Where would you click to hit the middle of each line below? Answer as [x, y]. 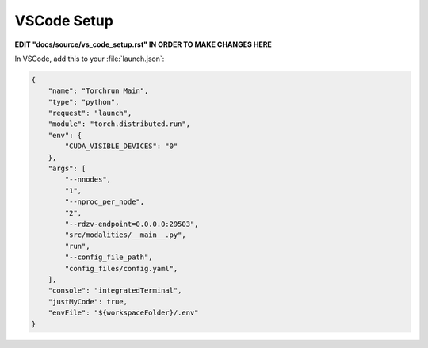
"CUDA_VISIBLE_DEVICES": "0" [121, 146]
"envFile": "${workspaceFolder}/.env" [123, 313]
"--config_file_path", [109, 257]
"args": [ [67, 169]
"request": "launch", [90, 113]
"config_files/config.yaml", [121, 268]
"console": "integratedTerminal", [115, 291]
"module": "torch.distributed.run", [119, 124]
